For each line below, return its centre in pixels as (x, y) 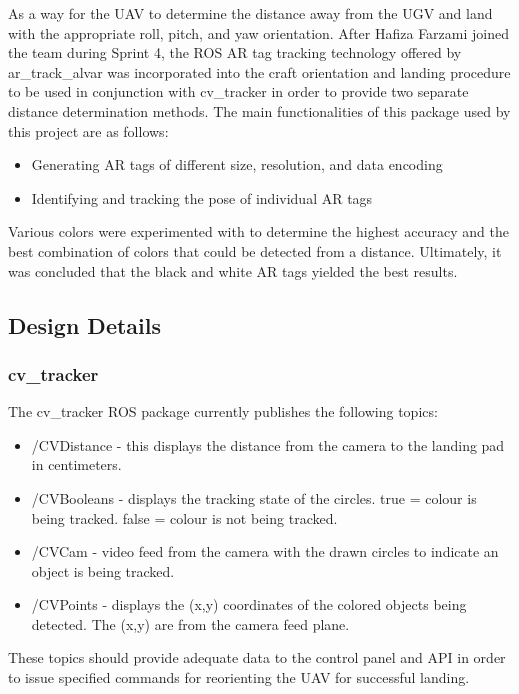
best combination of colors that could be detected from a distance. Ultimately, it (255, 250)
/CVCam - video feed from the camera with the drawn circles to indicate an (265, 551)
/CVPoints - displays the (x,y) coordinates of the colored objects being (249, 604)
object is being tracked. (103, 570)
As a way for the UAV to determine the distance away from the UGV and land (250, 13)
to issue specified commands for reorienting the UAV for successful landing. (239, 677)
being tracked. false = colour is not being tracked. (184, 517)
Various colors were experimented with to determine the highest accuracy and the (258, 231)
